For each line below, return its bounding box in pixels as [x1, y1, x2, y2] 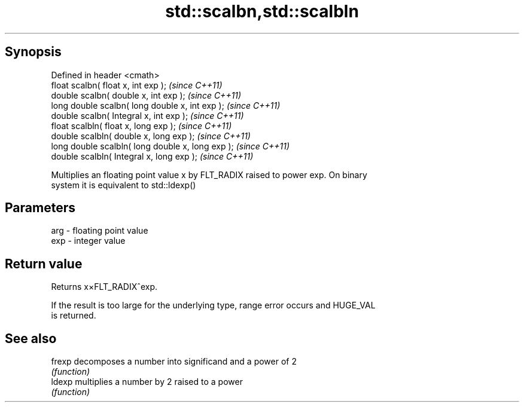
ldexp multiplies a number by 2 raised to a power [51, 377, 243, 387]
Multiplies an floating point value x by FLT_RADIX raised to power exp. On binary [51, 169, 367, 180]
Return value [5, 256, 83, 271]
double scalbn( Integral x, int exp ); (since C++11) [51, 110, 244, 121]
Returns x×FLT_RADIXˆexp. [51, 281, 158, 292]
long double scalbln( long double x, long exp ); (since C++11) [51, 140, 290, 151]
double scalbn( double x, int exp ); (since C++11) [51, 90, 242, 100]
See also [5, 331, 57, 346]
